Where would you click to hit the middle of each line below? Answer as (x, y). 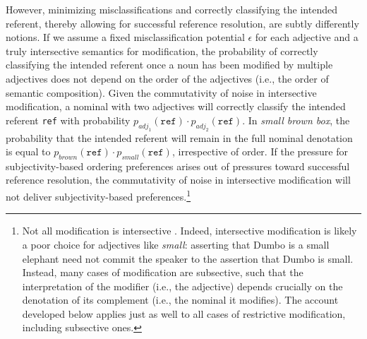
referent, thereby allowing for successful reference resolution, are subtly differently (182, 23)
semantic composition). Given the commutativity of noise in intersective (161, 92)
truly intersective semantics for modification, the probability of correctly (162, 50)
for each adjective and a (307, 37)
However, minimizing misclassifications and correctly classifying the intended (172, 9)
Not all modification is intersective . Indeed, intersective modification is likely (189, 231)
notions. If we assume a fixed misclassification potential (125, 37)
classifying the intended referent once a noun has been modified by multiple (169, 65)
